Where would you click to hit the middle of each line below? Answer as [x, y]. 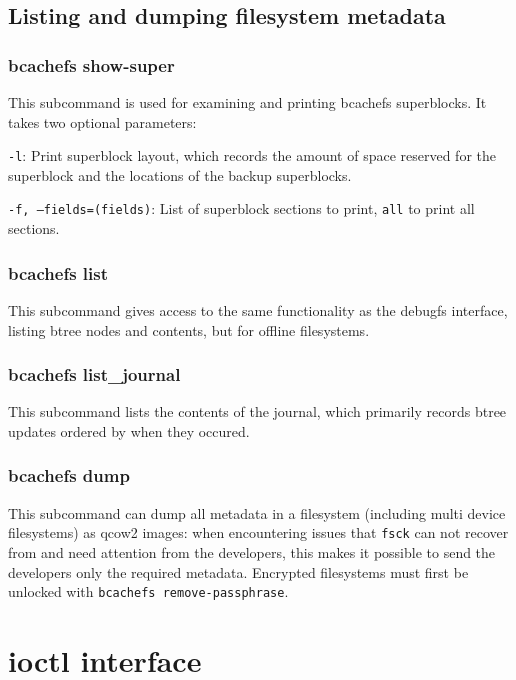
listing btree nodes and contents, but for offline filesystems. [189, 329]
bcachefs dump [69, 475]
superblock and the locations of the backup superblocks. [180, 174]
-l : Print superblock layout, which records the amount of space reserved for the [252, 155]
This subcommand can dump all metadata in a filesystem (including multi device [257, 512]
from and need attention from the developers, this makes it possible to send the [252, 551]
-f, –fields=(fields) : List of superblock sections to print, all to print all [241, 208]
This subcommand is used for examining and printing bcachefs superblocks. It [247, 102]
